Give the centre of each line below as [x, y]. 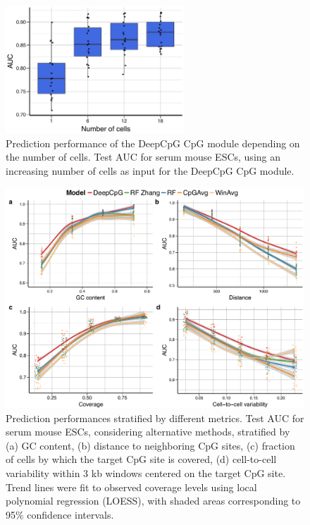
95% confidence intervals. [60, 514]
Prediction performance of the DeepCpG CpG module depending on [153, 143]
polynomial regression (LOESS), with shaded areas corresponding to [153, 501]
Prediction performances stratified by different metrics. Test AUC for [155, 418]
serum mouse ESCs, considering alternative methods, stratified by [148, 432]
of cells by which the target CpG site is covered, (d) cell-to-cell [141, 459]
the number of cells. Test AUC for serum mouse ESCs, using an [143, 157]
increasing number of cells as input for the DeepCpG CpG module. [150, 170]
